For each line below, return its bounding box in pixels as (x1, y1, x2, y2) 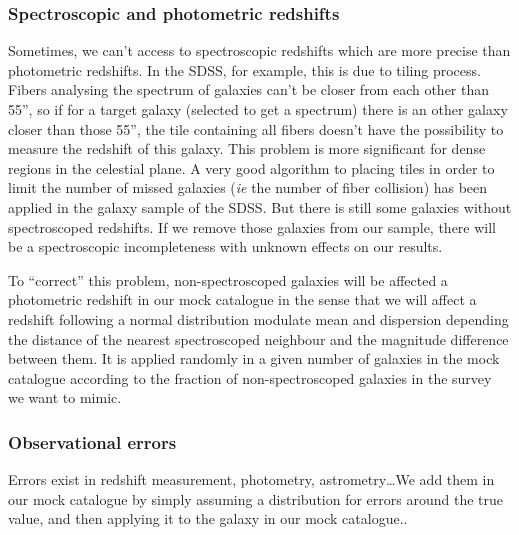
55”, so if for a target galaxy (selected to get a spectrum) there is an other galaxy (8, 99, 508, 119)
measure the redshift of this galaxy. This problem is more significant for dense (8, 138, 486, 159)
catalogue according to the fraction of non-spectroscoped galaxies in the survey (8, 367, 492, 388)
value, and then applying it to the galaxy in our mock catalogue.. (8, 508, 408, 529)
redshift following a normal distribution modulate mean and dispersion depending (8, 308, 509, 329)
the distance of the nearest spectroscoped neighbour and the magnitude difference (8, 328, 509, 349)
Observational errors (8, 429, 177, 454)
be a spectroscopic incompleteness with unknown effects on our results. (8, 236, 443, 257)
